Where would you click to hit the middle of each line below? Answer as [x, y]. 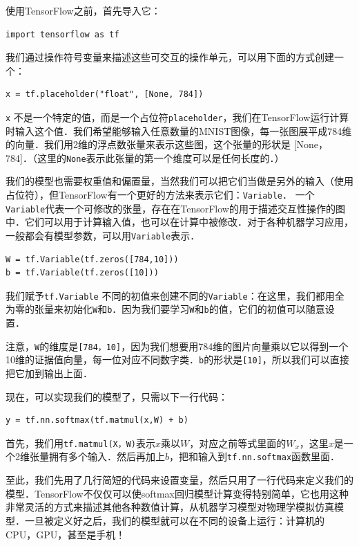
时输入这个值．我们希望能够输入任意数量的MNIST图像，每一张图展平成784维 [179, 130]
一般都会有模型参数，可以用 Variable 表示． [103, 235]
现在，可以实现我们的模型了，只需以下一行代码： [117, 396]
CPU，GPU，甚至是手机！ [66, 534]
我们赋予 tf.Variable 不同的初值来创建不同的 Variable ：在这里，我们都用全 [175, 295]
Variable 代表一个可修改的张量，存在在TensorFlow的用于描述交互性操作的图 [175, 208]
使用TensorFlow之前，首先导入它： [83, 10]
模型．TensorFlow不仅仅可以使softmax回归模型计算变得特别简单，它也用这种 [177, 493]
